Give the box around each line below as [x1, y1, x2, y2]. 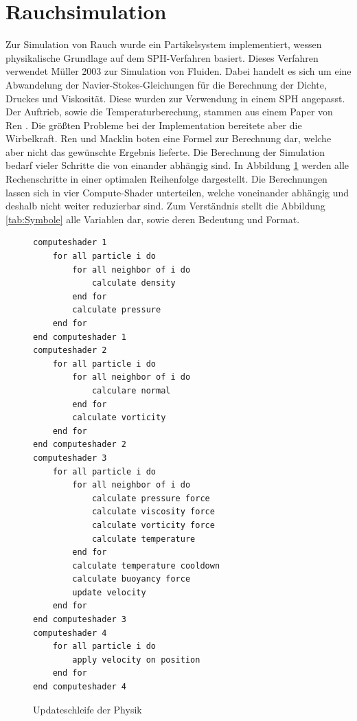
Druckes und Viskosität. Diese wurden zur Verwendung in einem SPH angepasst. [5, 91, 345, 105]
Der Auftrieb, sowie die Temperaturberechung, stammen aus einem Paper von [5, 104, 333, 119]
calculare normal [91, 385, 171, 396]
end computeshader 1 [33, 332, 127, 342]
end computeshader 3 [33, 615, 127, 625]
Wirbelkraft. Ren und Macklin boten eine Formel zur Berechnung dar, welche [5, 131, 332, 146]
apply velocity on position [72, 654, 200, 665]
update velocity [72, 587, 146, 597]
